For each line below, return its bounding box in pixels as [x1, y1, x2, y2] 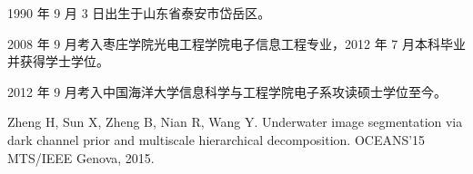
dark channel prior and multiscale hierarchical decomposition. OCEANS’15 [7, 130, 426, 149]
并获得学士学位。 [7, 52, 109, 71]
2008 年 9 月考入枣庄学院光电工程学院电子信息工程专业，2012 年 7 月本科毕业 [7, 34, 466, 53]
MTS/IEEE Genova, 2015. [7, 148, 155, 167]
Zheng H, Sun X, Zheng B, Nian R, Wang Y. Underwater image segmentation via [7, 112, 463, 131]
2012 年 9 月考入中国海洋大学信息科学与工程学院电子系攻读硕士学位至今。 [7, 82, 447, 101]
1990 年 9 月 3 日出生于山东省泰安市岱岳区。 [7, 4, 271, 22]
